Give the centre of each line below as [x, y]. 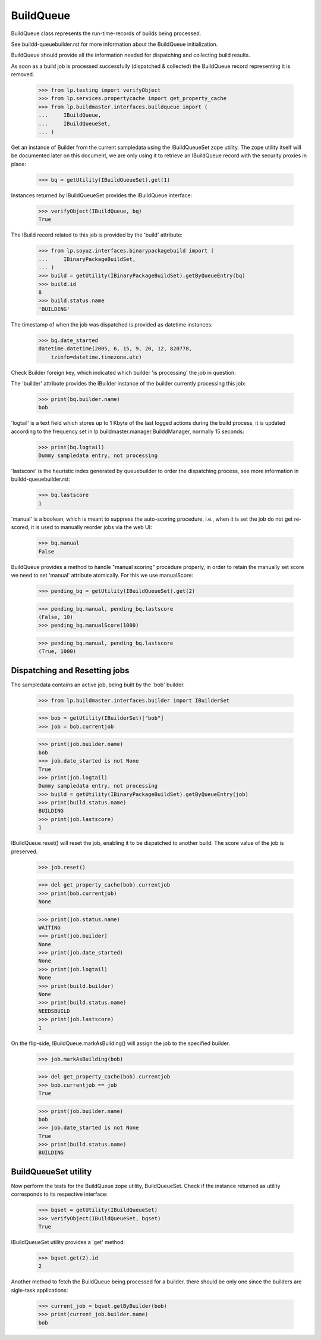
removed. [23, 74]
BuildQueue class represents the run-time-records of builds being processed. [106, 33]
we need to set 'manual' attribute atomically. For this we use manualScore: [102, 575]
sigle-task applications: [40, 1290]
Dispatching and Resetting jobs [70, 670]
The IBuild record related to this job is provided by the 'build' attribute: [97, 235]
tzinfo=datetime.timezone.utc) [96, 357]
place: [19, 164]
